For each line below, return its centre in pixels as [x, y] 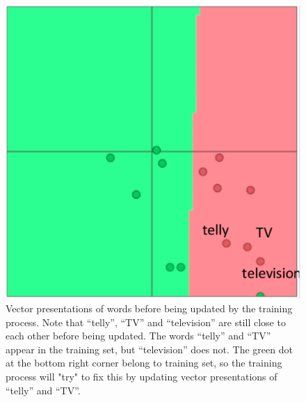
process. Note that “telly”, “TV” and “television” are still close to [146, 322]
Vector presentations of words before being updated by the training [149, 308]
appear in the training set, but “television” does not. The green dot [149, 349]
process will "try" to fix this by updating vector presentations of [142, 377]
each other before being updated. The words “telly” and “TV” [138, 336]
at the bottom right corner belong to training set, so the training [144, 363]
